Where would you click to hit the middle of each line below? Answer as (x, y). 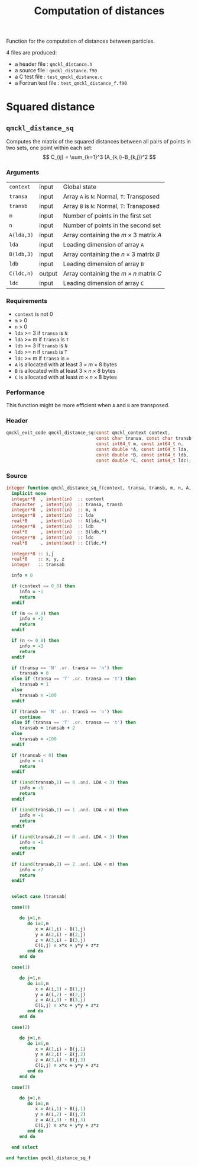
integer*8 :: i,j (33, 554)
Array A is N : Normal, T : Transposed (111, 197)
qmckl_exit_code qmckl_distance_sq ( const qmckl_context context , (88, 433)
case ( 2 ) (21, 1027)
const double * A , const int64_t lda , (142, 449)
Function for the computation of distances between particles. (81, 41)
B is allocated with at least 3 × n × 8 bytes (65, 370)
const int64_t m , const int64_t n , (140, 444)
